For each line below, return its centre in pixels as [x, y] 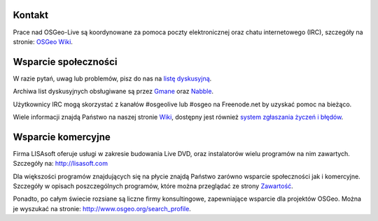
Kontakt [31, 15]
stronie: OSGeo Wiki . [43, 41]
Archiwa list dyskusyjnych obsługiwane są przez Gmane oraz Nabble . [113, 92]
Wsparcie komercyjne [62, 137]
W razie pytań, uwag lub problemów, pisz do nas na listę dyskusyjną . [112, 78]
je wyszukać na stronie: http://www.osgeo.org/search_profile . [102, 208]
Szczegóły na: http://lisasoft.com [61, 164]
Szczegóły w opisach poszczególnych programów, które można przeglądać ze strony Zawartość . [153, 186]
